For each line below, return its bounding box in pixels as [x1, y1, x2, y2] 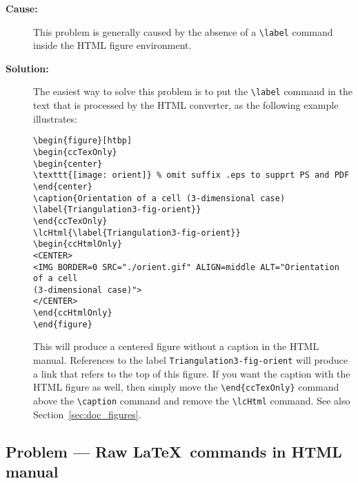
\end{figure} [33, 319, 92, 329]
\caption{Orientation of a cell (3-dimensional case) [33, 193, 286, 203]
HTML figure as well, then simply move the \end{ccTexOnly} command [33, 380, 339, 394]
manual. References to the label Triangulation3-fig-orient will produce [33, 353, 348, 367]
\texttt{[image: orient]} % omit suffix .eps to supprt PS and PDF [33, 170, 350, 181]
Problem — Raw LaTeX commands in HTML [6, 440, 342, 462]
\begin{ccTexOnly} [33, 147, 117, 157]
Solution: [6, 61, 49, 75]
